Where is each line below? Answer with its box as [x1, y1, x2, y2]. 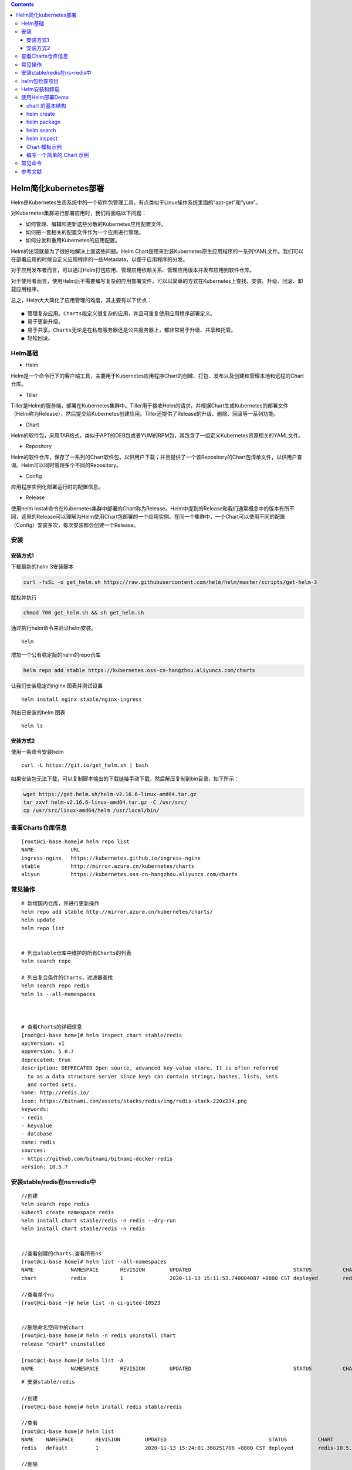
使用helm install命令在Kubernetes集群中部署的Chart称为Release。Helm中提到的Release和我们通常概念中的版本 [11, 505, 280, 512]
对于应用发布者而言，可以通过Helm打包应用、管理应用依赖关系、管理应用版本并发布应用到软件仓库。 [11, 266, 255, 273]
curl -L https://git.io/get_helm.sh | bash [21, 762, 148, 769]
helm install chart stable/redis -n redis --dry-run [21, 1217, 176, 1224]
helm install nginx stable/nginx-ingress [21, 696, 142, 703]
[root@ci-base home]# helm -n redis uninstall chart [21, 1332, 176, 1339]
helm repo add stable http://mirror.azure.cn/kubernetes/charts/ [21, 908, 214, 915]
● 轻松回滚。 [21, 335, 53, 342]
